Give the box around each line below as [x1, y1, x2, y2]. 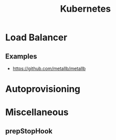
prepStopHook [5, 127, 53, 135]
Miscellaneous [5, 106, 69, 118]
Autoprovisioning [5, 83, 80, 95]
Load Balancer [5, 32, 68, 43]
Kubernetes [60, 3, 111, 15]
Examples [5, 52, 37, 61]
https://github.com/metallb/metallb [12, 66, 86, 71]
